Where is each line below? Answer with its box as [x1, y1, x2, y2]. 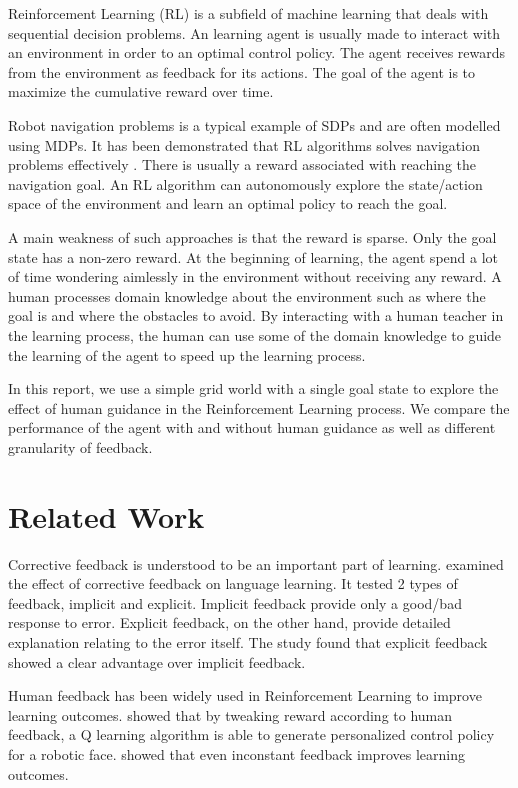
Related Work [8, 495, 205, 536]
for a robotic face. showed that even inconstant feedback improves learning [8, 743, 465, 764]
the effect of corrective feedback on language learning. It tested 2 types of [8, 573, 458, 594]
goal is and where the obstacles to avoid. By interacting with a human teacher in [8, 305, 504, 326]
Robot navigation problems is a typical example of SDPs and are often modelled [8, 114, 501, 135]
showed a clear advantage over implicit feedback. [8, 651, 306, 672]
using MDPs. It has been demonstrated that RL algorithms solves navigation [8, 134, 480, 155]
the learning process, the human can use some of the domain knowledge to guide [8, 324, 502, 345]
